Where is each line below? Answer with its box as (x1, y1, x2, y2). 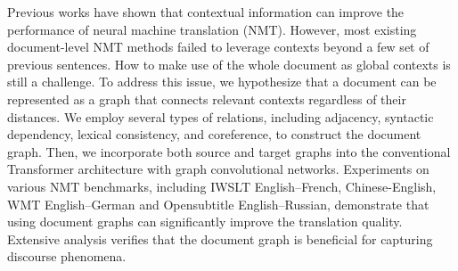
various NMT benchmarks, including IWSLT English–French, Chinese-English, (7, 177, 437, 195)
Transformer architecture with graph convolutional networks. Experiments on (7, 160, 429, 178)
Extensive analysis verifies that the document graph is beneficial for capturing (7, 229, 433, 248)
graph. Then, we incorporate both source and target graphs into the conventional (7, 142, 451, 160)
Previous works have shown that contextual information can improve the (7, 3, 405, 21)
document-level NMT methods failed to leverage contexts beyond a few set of (7, 37, 429, 56)
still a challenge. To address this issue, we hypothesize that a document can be (7, 72, 437, 91)
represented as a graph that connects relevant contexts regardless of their (7, 89, 406, 108)
